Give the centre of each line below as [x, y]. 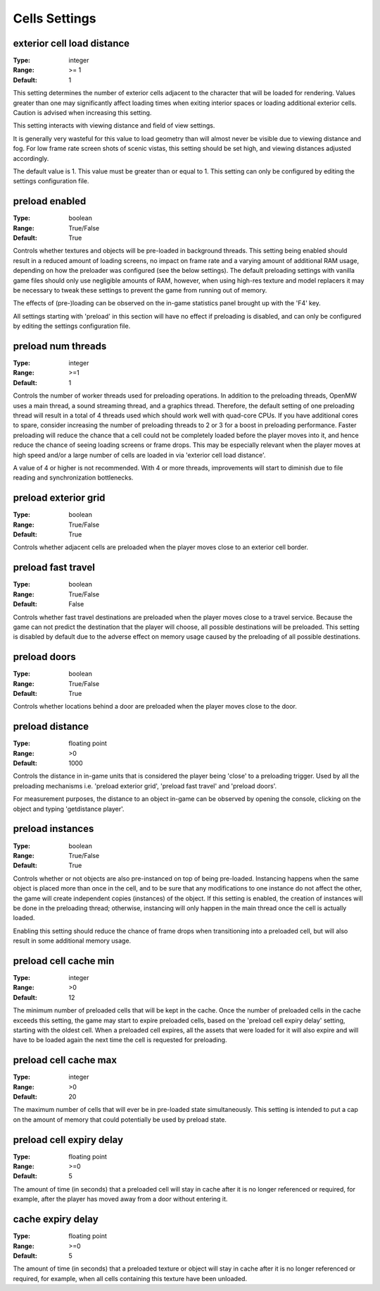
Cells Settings [55, 18]
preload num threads [60, 346]
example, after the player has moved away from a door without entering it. [120, 1199]
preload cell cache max [65, 1060]
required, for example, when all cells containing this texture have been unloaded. [130, 1278]
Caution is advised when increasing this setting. [82, 113]
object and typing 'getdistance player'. [69, 809]
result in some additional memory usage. [72, 941]
